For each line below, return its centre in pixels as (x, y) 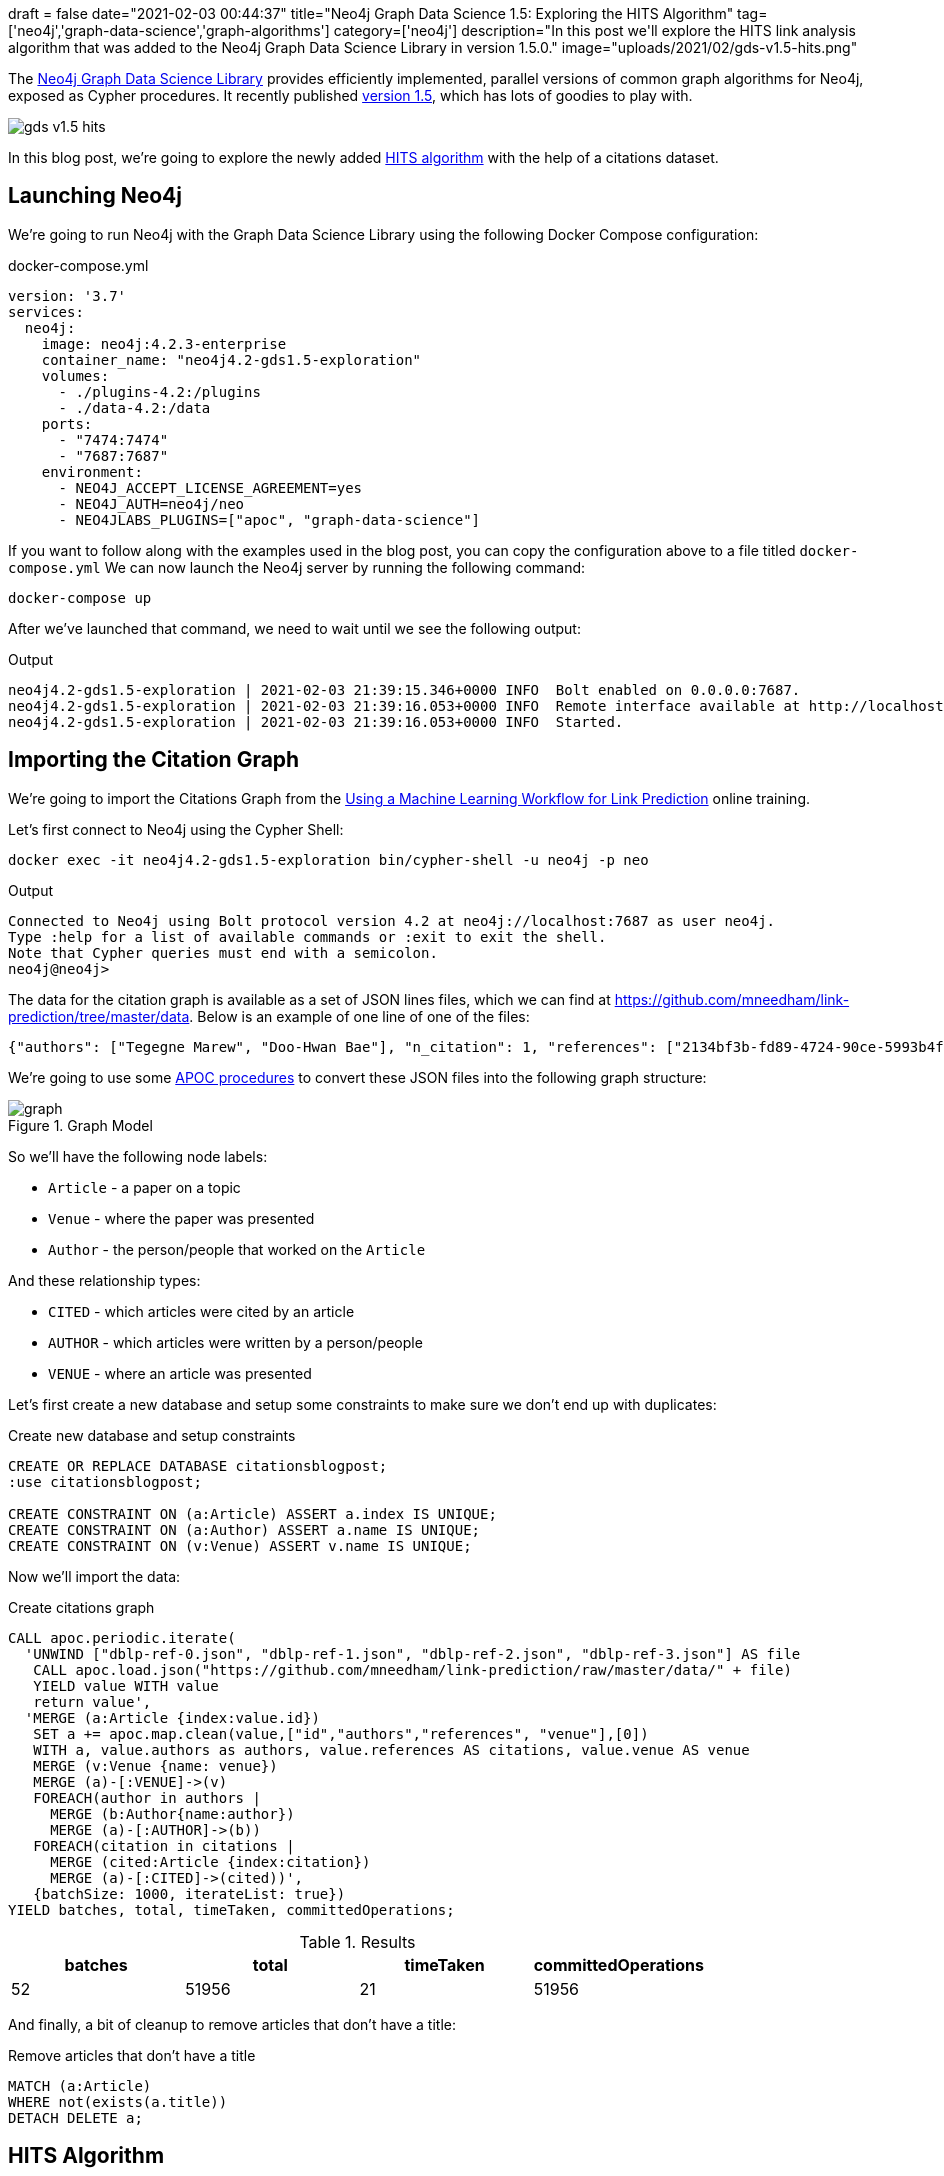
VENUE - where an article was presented (180, 1373)
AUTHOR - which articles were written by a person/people (235, 1342)
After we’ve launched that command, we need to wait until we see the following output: (294, 628)
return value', (92, 1701)
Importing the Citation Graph (154, 760)
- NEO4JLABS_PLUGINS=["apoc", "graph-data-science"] (269, 519)
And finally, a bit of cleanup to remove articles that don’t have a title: (232, 2024)
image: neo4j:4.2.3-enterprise (164, 343)
